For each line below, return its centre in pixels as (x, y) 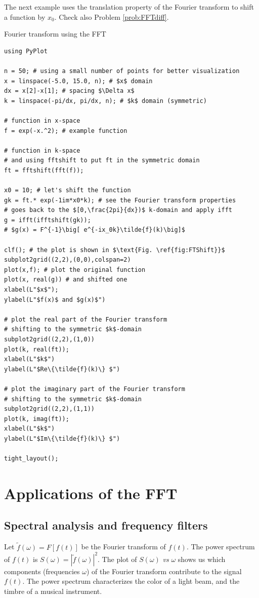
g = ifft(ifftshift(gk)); (48, 220)
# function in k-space (42, 150)
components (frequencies (42, 571)
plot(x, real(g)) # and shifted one (66, 280)
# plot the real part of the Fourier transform (86, 319)
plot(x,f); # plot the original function (75, 270)
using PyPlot (26, 51)
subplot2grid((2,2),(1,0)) (49, 339)
